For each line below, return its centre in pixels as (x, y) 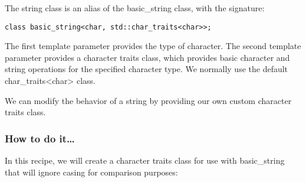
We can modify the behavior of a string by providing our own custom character (148, 100)
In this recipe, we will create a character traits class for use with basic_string (145, 160)
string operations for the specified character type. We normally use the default (147, 69)
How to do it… (40, 138)
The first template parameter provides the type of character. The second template (153, 46)
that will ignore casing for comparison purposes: (91, 172)
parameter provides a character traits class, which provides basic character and (147, 57)
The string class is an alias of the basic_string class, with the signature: (135, 8)
